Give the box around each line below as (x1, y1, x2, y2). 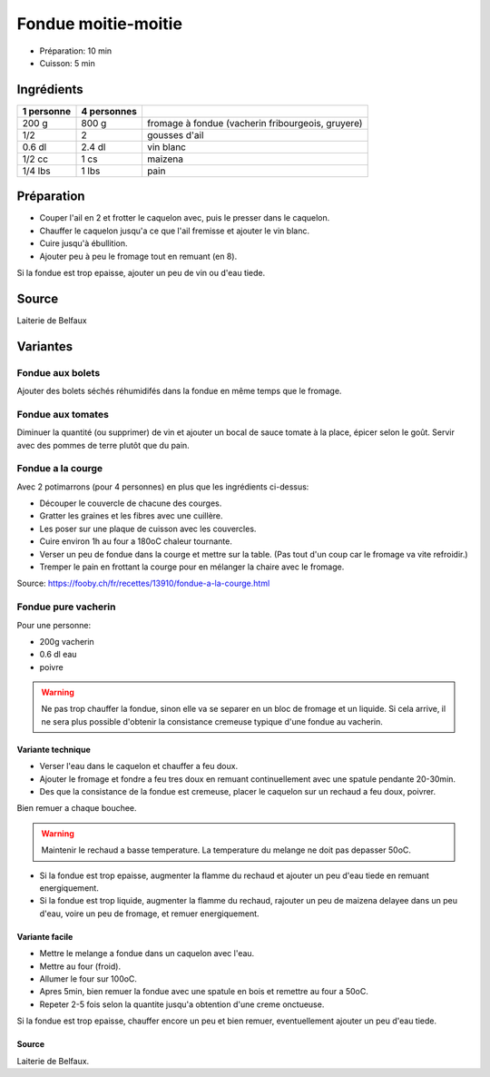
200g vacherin (39, 636, 94, 647)
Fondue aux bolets (16, 366, 101, 379)
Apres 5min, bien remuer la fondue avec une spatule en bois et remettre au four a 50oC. (39, 986, 369, 997)
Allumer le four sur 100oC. (39, 973, 138, 984)
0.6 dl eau (39, 649, 77, 660)
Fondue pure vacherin (16, 600, 116, 613)
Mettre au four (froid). (39, 961, 122, 972)
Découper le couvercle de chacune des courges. (39, 498, 222, 509)
